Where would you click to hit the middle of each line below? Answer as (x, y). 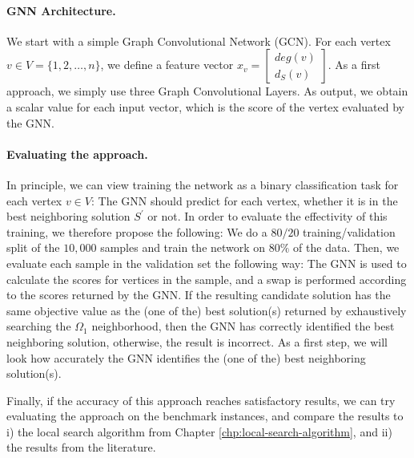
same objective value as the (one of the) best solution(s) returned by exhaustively (207, 310)
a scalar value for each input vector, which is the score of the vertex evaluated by (205, 106)
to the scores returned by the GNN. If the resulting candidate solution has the (199, 295)
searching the (39, 326)
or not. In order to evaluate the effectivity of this (267, 216)
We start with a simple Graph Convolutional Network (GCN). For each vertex (199, 41)
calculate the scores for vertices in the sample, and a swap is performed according (207, 279)
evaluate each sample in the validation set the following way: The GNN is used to (207, 263)
